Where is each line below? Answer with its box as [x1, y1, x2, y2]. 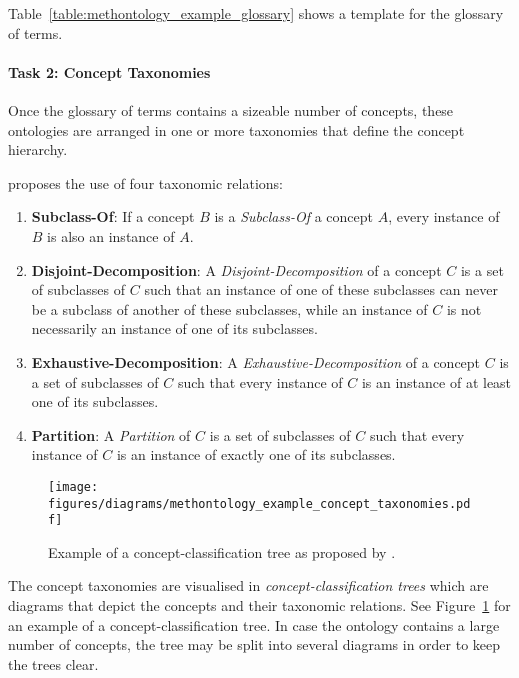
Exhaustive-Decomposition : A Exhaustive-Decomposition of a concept [31, 351, 481, 372]
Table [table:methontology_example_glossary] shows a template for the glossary [8, 3, 504, 23]
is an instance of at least [361, 371, 512, 392]
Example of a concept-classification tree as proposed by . [48, 541, 396, 562]
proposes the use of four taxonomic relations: [8, 172, 283, 193]
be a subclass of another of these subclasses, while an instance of [31, 298, 428, 319]
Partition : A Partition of [31, 424, 191, 445]
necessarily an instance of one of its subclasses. [31, 318, 318, 339]
